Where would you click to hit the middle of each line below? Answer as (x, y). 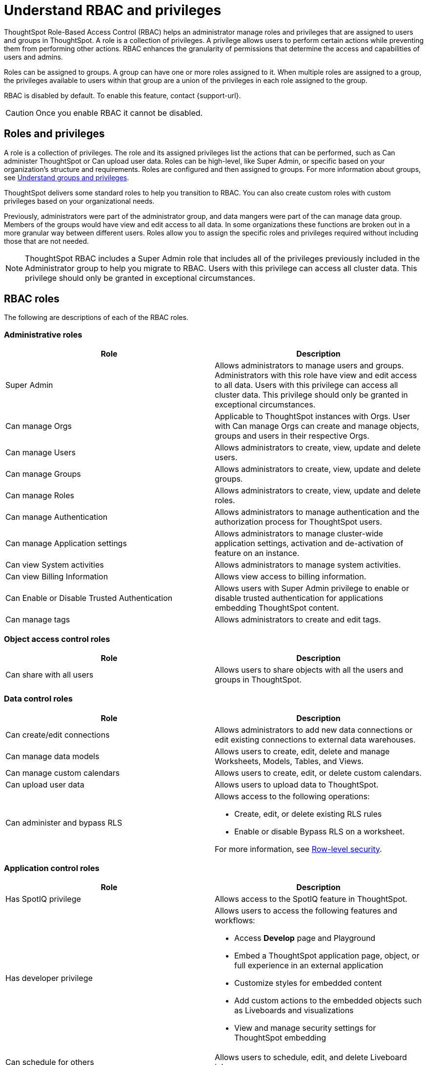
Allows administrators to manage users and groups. (309, 366)
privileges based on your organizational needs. (79, 201)
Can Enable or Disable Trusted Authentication (89, 598)
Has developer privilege (49, 978)
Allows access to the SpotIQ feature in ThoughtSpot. (311, 899)
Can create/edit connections (58, 735)
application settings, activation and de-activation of (309, 543)
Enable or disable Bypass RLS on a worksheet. (320, 831)
